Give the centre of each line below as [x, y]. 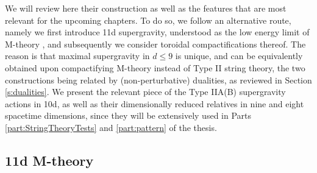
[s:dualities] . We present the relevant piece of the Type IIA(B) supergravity [145, 92]
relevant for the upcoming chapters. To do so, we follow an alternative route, [148, 20]
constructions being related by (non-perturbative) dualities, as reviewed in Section [158, 79]
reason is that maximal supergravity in [77, 56]
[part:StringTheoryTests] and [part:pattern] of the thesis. [111, 127]
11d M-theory [49, 160]
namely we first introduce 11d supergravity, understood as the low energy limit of [157, 32]
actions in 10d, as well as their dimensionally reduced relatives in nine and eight [155, 103]
